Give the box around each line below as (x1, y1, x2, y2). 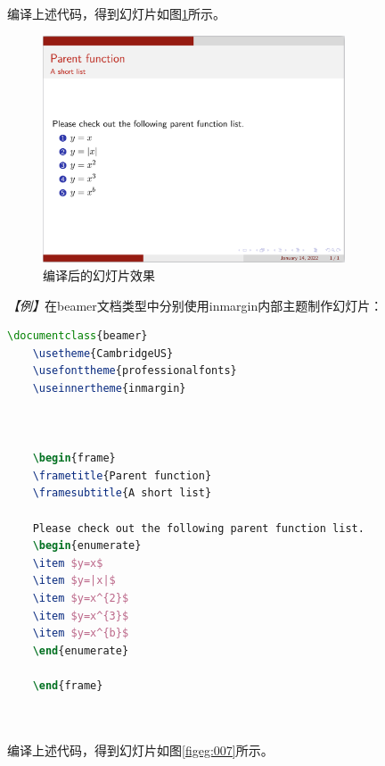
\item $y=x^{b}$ (32, 627, 129, 640)
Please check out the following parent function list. (32, 521, 365, 535)
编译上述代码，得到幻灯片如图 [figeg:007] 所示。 (7, 740, 274, 759)
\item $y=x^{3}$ (32, 609, 129, 622)
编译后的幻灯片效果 (43, 265, 155, 284)
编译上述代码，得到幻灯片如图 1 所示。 (7, 4, 225, 22)
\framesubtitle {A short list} (32, 487, 212, 500)
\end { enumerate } (32, 644, 129, 657)
